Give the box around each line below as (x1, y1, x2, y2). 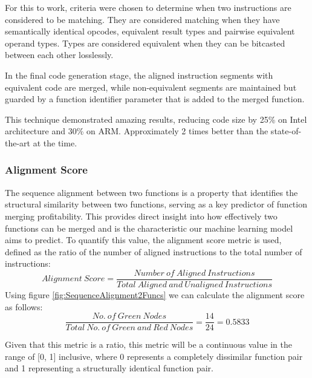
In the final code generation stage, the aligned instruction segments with (5, 68, 273, 81)
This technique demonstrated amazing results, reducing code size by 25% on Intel (5, 112, 307, 125)
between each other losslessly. (5, 48, 114, 61)
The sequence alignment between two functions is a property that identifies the (5, 186, 298, 198)
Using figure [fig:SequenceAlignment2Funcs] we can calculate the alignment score (5, 288, 305, 301)
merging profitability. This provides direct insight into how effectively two (5, 209, 278, 222)
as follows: (5, 300, 43, 313)
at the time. (33, 136, 77, 149)
